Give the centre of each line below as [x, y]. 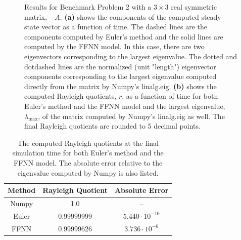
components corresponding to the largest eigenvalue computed [121, 76]
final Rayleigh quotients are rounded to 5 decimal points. [112, 126]
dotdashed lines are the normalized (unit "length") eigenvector [120, 66]
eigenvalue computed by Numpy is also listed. [88, 172]
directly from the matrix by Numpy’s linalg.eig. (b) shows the [121, 86]
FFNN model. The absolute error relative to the [88, 162]
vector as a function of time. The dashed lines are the [125, 27]
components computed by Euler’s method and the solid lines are [124, 36]
